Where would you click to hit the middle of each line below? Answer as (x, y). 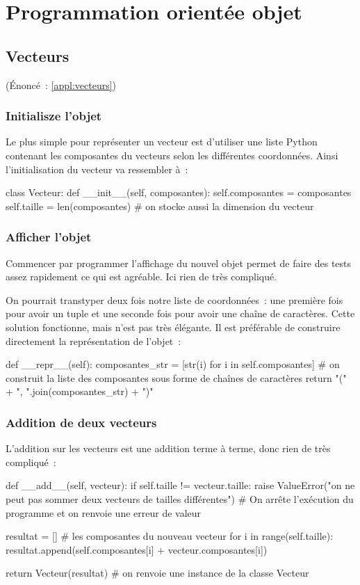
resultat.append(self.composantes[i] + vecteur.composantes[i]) (137, 549)
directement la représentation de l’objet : (93, 340)
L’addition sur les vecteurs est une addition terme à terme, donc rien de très (168, 448)
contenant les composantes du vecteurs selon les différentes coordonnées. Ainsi (172, 155)
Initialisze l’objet (54, 116)
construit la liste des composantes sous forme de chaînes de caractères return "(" (176, 377)
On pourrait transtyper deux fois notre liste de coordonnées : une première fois (174, 299)
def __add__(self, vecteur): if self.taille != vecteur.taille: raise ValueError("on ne (180, 485)
